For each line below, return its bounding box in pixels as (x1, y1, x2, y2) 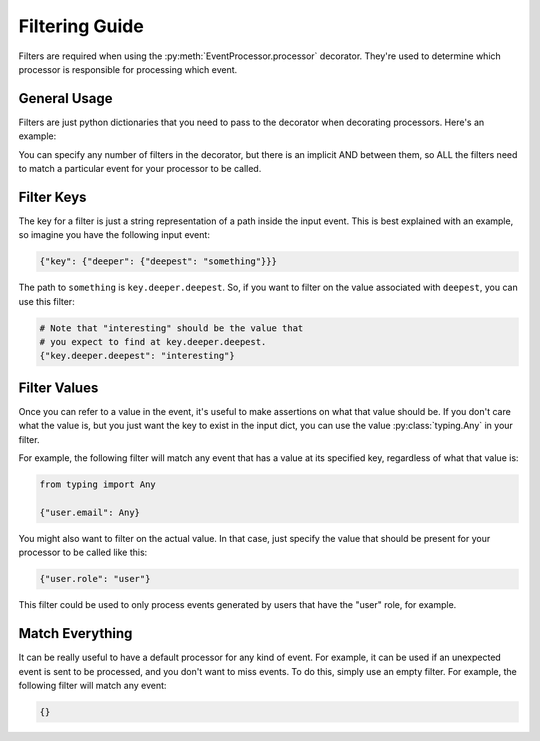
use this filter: (18, 295, 75, 307)
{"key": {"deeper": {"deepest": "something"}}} (39, 256, 277, 267)
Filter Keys (18, 188, 87, 205)
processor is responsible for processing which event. (18, 63, 238, 75)
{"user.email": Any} (39, 506, 140, 518)
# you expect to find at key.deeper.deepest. (39, 336, 267, 348)
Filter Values (18, 379, 99, 396)
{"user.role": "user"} (39, 573, 151, 585)
